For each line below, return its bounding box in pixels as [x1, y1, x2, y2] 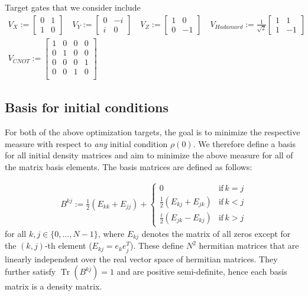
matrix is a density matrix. [5, 280, 102, 292]
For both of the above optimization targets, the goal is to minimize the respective [5, 126, 300, 138]
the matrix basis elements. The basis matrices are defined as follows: [5, 160, 252, 173]
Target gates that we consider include [5, 1, 141, 13]
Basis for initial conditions [5, 98, 169, 116]
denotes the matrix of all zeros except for [141, 227, 291, 240]
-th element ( [44, 239, 92, 252]
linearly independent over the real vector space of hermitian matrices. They [5, 252, 278, 265]
